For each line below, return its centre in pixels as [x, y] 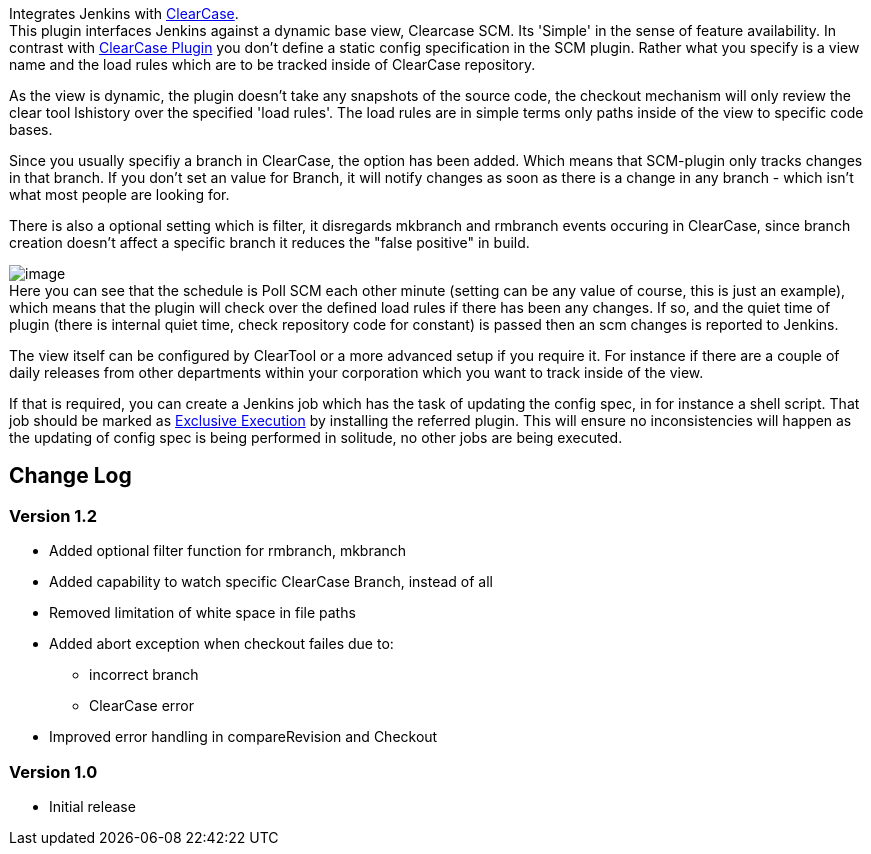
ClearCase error [141, 706]
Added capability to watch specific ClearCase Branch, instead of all [271, 582]
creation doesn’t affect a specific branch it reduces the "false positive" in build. [269, 242]
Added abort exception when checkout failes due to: [221, 644]
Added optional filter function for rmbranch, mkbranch [228, 551]
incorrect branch [144, 675]
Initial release [92, 806]
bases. [31, 129]
